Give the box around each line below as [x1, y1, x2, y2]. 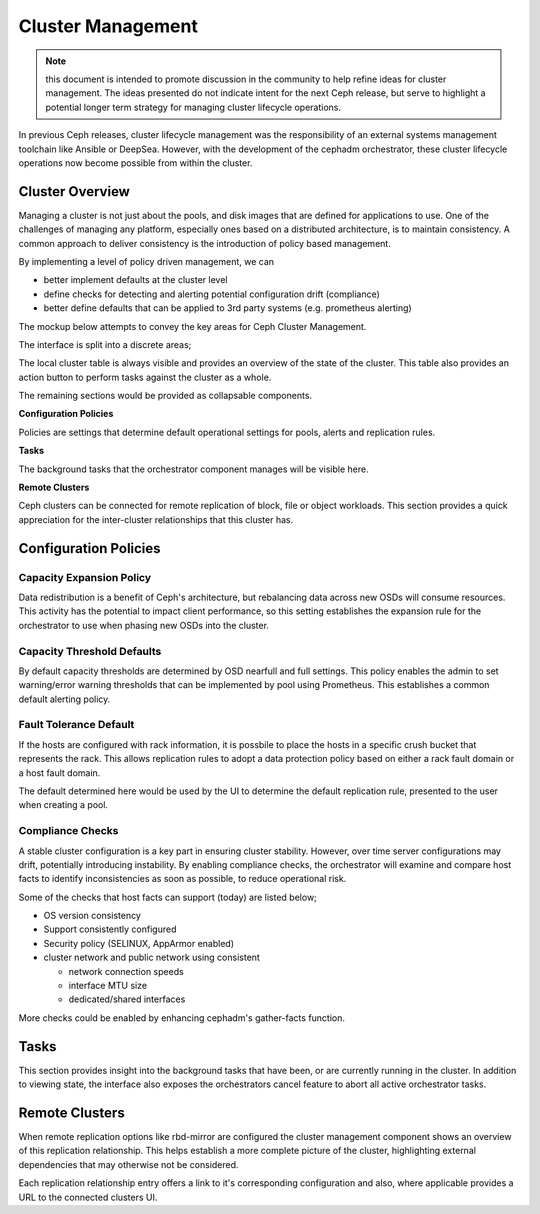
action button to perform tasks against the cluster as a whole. [18, 371, 272, 383]
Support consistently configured [43, 923, 177, 935]
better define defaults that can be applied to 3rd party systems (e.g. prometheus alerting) [43, 302, 412, 314]
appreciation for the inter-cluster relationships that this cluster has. [18, 513, 294, 525]
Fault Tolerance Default [18, 718, 135, 732]
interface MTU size [68, 980, 148, 992]
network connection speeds [68, 965, 184, 977]
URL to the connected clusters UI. [18, 1191, 158, 1203]
